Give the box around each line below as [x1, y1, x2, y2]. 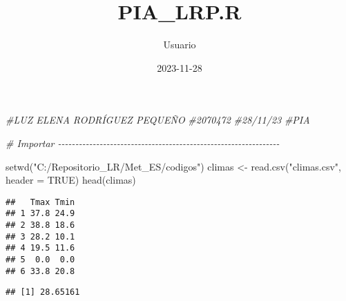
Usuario [163, 37, 196, 52]
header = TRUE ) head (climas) [6, 173, 136, 187]
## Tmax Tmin [6, 197, 75, 207]
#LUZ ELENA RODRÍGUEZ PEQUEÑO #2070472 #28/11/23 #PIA [6, 113, 310, 127]
